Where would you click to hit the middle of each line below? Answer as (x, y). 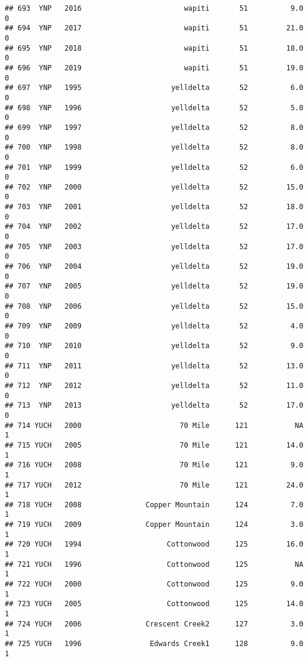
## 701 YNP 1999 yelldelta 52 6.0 (154, 167)
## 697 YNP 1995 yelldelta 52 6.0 (154, 88)
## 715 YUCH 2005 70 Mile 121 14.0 (154, 445)
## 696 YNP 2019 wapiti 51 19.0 (154, 68)
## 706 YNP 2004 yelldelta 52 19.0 (154, 267)
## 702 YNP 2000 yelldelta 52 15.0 (154, 187)
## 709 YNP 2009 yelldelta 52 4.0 (154, 326)
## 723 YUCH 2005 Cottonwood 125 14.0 (154, 604)
